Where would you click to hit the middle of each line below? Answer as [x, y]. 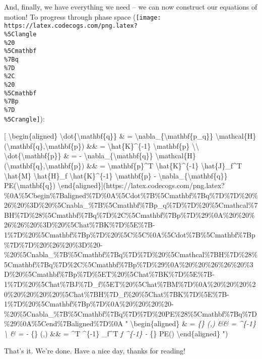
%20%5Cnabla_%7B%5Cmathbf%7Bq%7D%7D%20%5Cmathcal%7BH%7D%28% [131, 254]
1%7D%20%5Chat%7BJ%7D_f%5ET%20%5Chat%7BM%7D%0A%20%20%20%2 [130, 284]
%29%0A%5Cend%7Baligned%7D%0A [64, 323]
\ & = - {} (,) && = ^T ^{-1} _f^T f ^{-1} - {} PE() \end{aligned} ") [116, 333]
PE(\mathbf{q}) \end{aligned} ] [54, 185]
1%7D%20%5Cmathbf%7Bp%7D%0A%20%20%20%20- [89, 304]
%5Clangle [20, 34]
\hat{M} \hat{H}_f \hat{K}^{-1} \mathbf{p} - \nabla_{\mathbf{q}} [116, 175]
